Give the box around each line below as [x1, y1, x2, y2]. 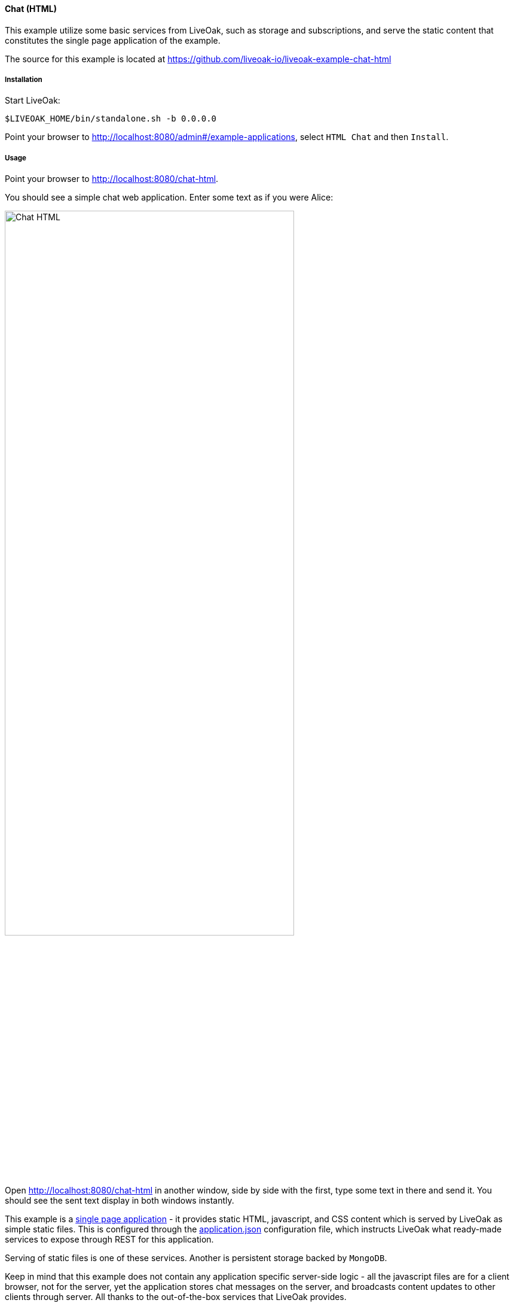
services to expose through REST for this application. [5, 1234, 214, 1245]
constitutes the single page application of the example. [5, 35, 221, 45]
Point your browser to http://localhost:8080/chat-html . [5, 174, 219, 184]
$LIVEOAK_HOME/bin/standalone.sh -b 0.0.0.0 [5, 114, 217, 124]
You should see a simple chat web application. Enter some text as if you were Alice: [5, 192, 334, 203]
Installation [5, 75, 42, 84]
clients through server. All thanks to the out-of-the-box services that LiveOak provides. [5, 1292, 347, 1302]
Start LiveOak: [5, 95, 60, 106]
